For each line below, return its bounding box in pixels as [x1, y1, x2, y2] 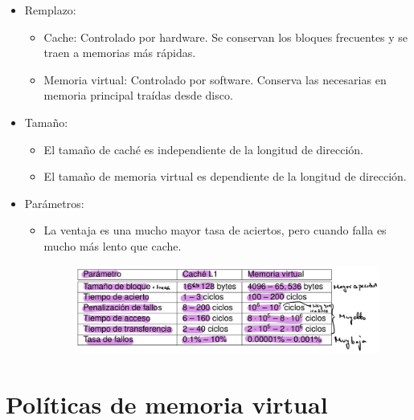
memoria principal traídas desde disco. [43, 87, 233, 104]
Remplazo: [24, 2, 76, 18]
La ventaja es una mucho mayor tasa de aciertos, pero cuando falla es [43, 222, 387, 239]
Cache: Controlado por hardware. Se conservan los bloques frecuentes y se [43, 28, 408, 45]
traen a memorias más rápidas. [43, 44, 196, 61]
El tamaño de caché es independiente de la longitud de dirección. [43, 141, 363, 157]
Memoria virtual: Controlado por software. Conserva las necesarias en [43, 71, 387, 88]
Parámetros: [24, 194, 84, 211]
